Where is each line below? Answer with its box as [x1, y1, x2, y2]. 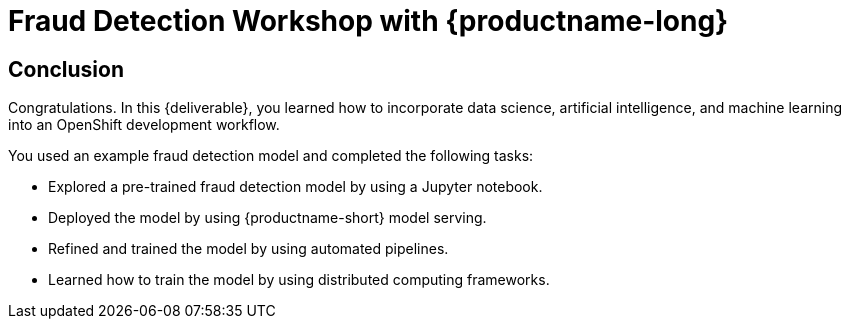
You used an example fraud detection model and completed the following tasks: [8, 147, 534, 165]
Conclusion [8, 56, 125, 82]
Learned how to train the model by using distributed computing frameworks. [48, 271, 550, 289]
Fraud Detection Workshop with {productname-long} [8, 4, 729, 38]
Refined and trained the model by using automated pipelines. [48, 240, 449, 258]
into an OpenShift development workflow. [8, 116, 280, 134]
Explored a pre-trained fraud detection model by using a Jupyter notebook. [48, 178, 543, 196]
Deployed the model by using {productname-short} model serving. [48, 209, 487, 227]
